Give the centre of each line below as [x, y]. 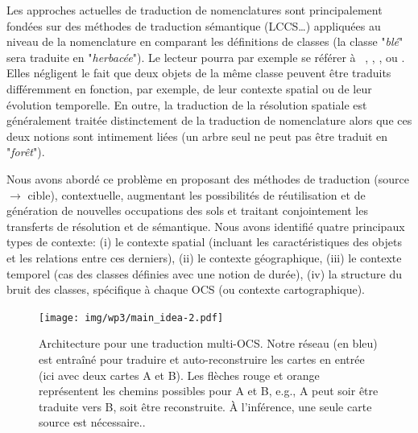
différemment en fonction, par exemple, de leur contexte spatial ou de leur [189, 88]
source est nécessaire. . [92, 422]
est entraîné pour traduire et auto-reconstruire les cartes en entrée [202, 359]
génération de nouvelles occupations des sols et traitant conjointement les [187, 210]
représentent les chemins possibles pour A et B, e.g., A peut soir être [209, 391]
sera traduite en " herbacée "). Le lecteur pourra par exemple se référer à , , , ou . [206, 57]
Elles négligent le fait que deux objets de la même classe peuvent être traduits [199, 73]
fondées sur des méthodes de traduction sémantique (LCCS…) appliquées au [194, 25]
